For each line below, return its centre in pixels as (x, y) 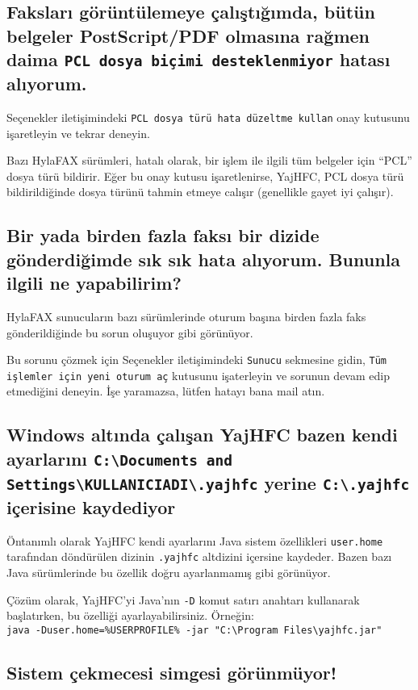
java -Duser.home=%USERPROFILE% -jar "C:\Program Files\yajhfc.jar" (194, 630)
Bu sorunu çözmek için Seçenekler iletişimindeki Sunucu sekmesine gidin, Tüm (196, 360)
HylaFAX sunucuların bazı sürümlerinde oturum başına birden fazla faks (186, 316)
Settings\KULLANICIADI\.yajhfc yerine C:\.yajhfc (208, 482)
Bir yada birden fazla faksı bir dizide (163, 235)
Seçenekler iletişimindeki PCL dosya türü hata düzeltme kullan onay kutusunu (208, 117)
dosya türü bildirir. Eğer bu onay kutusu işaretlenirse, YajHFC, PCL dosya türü (205, 176)
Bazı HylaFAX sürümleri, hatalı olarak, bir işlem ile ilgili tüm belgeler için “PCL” (209, 160)
